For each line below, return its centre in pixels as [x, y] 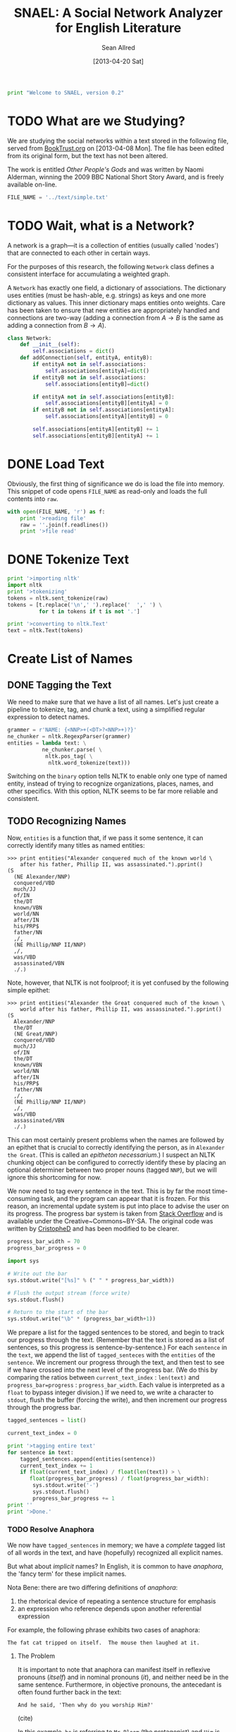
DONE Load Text [56, 464]
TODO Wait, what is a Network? [101, 226]
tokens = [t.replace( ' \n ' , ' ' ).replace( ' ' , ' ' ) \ [85, 605]
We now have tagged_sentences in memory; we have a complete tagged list [116, 1545]
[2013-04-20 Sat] [118, 61]
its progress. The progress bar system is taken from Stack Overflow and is [115, 1214]
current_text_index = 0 [42, 1433]
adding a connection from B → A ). [57, 325]
